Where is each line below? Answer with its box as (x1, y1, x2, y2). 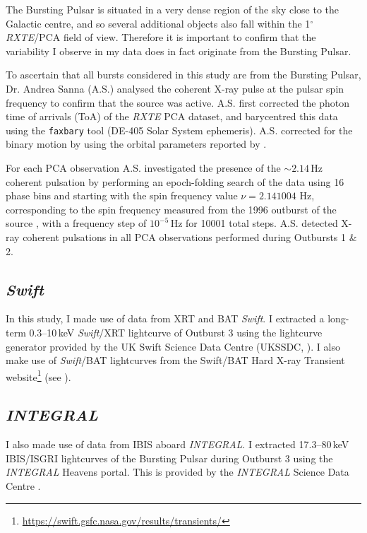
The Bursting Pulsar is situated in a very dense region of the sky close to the (6, 2, 339, 16)
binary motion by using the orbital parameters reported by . (6, 136, 267, 151)
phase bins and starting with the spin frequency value (6, 188, 238, 203)
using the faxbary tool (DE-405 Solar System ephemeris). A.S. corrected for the (6, 122, 353, 137)
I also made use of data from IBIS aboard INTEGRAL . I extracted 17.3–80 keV (6, 437, 349, 452)
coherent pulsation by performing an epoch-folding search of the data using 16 (6, 174, 344, 189)
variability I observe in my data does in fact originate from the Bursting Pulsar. (6, 43, 351, 58)
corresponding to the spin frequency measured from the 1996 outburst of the (6, 201, 337, 216)
